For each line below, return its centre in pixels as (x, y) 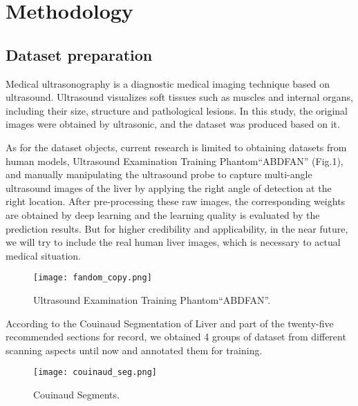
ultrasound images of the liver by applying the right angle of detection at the (169, 187)
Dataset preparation (79, 54)
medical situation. (43, 255)
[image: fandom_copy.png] (93, 278)
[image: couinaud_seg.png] (95, 373)
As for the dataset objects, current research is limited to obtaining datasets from (176, 147)
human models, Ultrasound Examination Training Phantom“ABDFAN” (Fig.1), (175, 161)
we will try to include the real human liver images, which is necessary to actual (173, 242)
